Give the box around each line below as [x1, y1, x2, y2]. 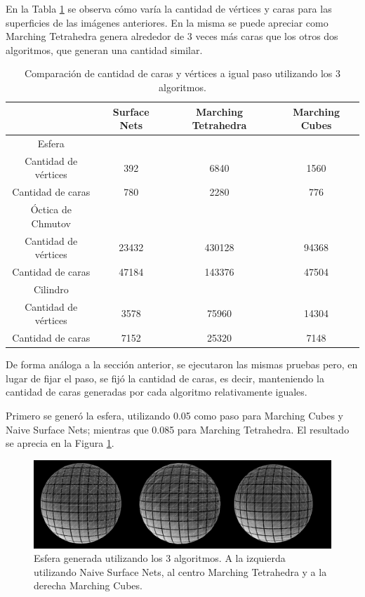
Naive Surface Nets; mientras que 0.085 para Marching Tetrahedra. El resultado [6, 422, 350, 436]
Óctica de [30, 202, 72, 217]
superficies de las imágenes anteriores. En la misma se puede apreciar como [6, 15, 328, 29]
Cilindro [33, 281, 69, 296]
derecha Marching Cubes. [34, 578, 142, 593]
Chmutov [31, 215, 71, 230]
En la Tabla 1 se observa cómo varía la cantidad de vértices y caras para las [6, 1, 332, 15]
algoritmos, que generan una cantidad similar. [6, 42, 203, 57]
